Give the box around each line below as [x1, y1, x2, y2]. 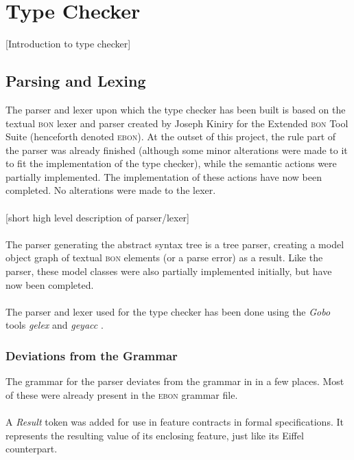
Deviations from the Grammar [5, 347, 178, 364]
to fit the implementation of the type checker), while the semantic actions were [5, 156, 337, 171]
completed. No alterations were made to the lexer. [5, 183, 216, 197]
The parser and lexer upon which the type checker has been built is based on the [5, 102, 346, 116]
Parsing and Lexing [5, 70, 146, 91]
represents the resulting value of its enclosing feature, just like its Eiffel [5, 428, 304, 442]
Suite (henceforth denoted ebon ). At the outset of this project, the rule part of [5, 129, 336, 144]
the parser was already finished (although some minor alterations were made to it [5, 142, 348, 157]
